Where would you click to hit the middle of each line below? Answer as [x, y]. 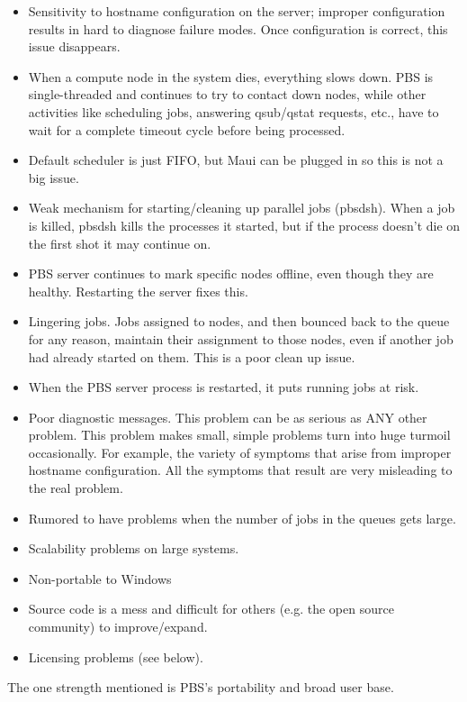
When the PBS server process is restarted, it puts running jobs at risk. [224, 387]
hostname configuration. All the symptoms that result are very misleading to [240, 470]
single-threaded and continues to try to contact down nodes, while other [227, 94]
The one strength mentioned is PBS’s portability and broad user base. [201, 687]
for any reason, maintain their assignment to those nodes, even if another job [241, 338]
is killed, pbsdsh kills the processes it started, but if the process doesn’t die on [244, 225]
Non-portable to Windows [100, 578]
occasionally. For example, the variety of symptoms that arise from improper [240, 452]
